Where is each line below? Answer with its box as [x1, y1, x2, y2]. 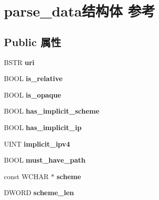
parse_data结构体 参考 [4, 1, 156, 21]
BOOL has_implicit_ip [4, 122, 82, 132]
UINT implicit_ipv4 [4, 138, 71, 149]
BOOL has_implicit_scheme [4, 106, 100, 116]
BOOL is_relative [4, 73, 63, 83]
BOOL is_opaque [4, 89, 61, 100]
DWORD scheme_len [4, 187, 74, 198]
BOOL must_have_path [4, 155, 86, 165]
